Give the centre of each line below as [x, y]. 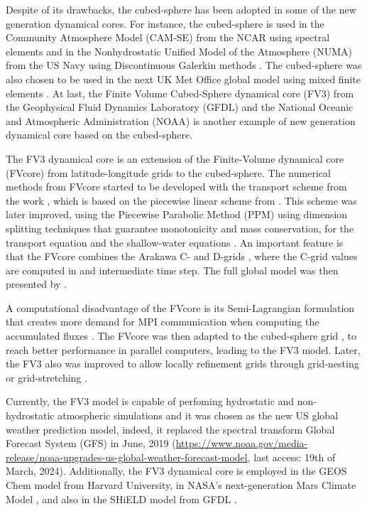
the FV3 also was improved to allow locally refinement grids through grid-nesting [182, 364]
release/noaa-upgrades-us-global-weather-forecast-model [127, 457]
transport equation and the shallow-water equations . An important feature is [175, 242]
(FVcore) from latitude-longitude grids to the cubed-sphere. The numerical [168, 172]
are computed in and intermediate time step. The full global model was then [172, 270]
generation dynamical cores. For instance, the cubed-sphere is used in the [165, 23]
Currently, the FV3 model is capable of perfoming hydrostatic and [150, 401]
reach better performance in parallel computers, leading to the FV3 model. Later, [183, 349]
